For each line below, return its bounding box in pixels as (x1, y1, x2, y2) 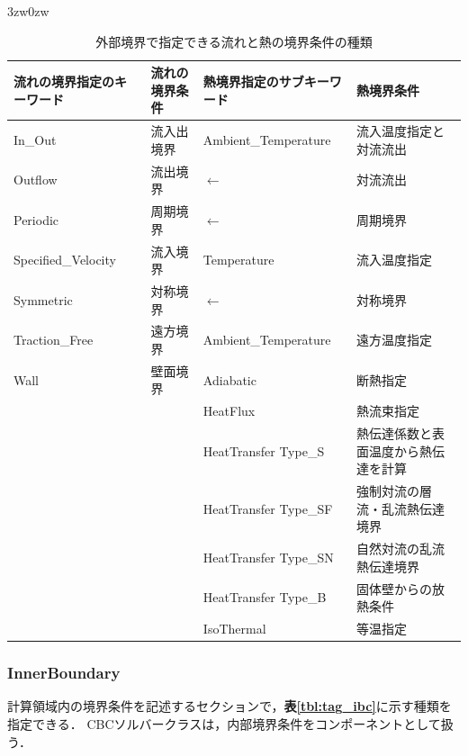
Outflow (13, 170, 58, 189)
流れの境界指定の (13, 71, 114, 90)
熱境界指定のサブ (202, 71, 304, 90)
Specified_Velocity (13, 250, 116, 269)
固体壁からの (356, 579, 433, 598)
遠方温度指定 (356, 330, 433, 349)
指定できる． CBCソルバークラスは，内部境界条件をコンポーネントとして (7, 714, 441, 733)
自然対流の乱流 (356, 539, 445, 558)
